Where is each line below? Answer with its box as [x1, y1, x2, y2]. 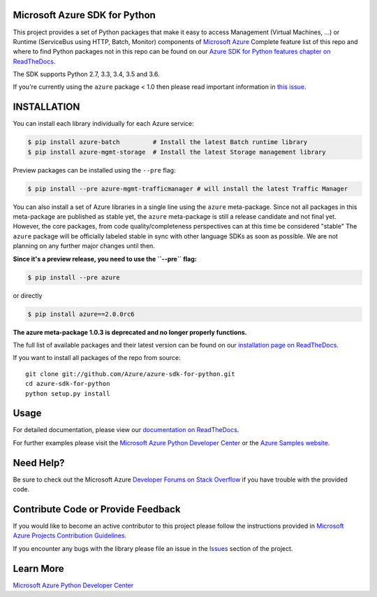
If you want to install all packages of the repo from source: [13, 354, 181, 362]
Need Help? [13, 456, 66, 468]
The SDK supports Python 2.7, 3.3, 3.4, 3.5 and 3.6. [13, 70, 160, 78]
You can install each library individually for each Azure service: [13, 120, 194, 128]
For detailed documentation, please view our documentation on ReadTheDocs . [13, 426, 239, 434]
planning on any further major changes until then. [13, 242, 155, 250]
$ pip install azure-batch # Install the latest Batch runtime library [27, 138, 308, 146]
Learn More [13, 563, 64, 575]
